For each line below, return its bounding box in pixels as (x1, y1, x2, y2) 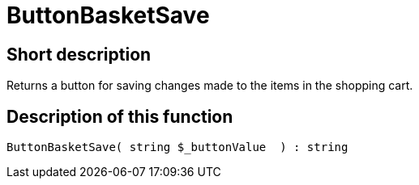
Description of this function (6, 106, 233, 127)
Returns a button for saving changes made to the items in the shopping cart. (6, 78, 413, 93)
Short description (6, 44, 152, 65)
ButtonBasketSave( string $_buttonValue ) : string (6, 141, 348, 154)
